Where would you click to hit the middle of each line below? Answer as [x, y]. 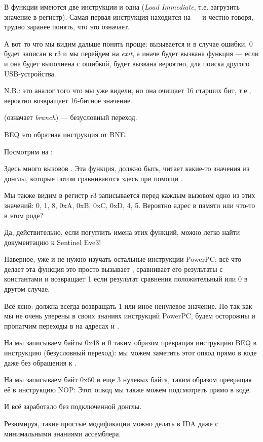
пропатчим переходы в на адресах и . [62, 325]
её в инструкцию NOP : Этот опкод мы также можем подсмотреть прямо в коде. [128, 389]
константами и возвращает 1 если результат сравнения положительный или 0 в [126, 279]
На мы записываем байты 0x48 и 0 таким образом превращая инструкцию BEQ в [130, 343]
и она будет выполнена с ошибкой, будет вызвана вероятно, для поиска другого [127, 63]
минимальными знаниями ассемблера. [63, 433]
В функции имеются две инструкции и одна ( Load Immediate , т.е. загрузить [122, 7]
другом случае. [27, 289]
